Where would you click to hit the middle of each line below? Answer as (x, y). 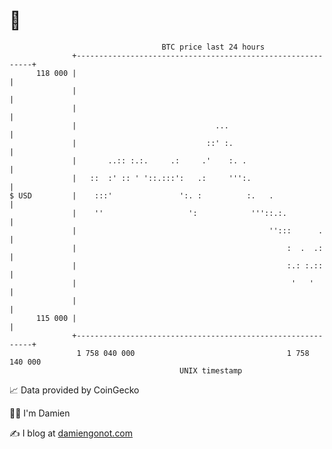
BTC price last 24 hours (213, 47)
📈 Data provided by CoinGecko (74, 390)
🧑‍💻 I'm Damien (40, 413)
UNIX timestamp (211, 370)
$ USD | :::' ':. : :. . (141, 195)
